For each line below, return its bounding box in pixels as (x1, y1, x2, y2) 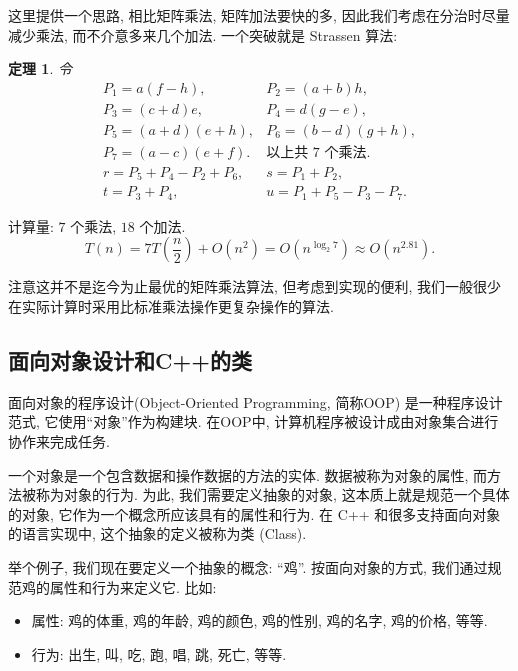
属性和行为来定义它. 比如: (49, 576, 217, 597)
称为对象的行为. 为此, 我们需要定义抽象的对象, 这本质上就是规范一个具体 (35, 484, 510, 505)
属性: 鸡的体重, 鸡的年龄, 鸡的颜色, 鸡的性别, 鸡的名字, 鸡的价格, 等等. (31, 610, 488, 631)
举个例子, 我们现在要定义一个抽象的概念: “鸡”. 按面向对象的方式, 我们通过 (8, 557, 488, 578)
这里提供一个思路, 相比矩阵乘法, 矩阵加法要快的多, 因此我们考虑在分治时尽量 (8, 5, 510, 25)
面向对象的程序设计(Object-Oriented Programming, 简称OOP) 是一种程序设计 (8, 391, 503, 412)
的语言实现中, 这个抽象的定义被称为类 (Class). (8, 523, 307, 544)
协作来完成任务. (8, 431, 110, 452)
